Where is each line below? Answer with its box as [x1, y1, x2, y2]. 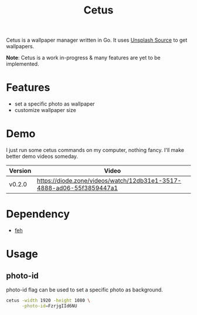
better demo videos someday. [6, 153, 78, 160]
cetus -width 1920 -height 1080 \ [6, 297, 91, 303]
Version [9, 167, 32, 175]
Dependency [6, 208, 70, 221]
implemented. [6, 60, 39, 67]
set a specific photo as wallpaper [14, 100, 95, 107]
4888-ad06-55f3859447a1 [37, 184, 118, 192]
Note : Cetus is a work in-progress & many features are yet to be [6, 54, 161, 62]
